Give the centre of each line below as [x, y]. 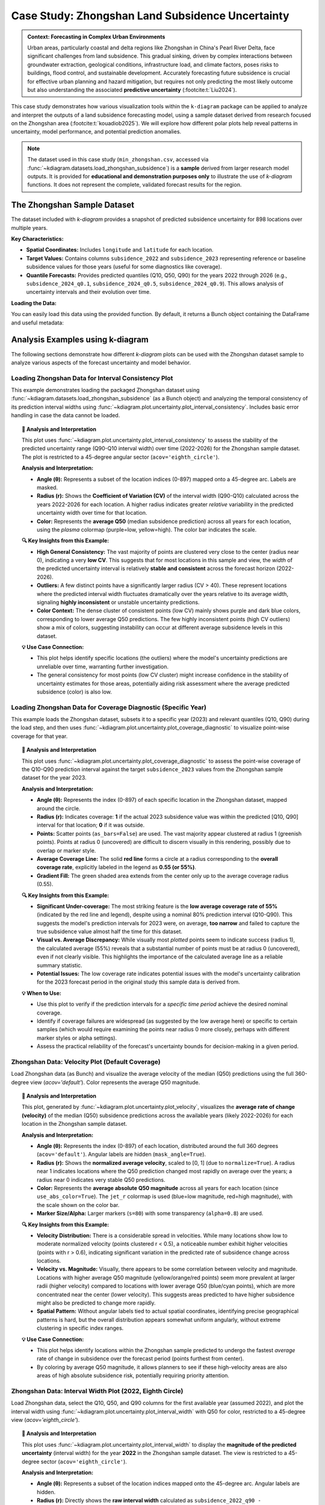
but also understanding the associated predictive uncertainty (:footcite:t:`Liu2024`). [132, 90]
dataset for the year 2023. [54, 778]
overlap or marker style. [67, 850]
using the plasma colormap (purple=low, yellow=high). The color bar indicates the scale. [147, 529]
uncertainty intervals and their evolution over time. [89, 292]
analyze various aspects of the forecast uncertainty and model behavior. [101, 362]
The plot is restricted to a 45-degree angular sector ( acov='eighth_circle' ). [121, 457]
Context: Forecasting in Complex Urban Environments [96, 37]
